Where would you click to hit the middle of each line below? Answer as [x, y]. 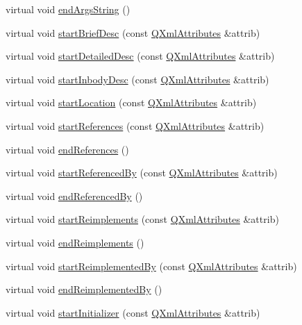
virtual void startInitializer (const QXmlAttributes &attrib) [133, 312]
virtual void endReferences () [67, 149]
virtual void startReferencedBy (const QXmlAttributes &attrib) [142, 173]
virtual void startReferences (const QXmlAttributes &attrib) [135, 125]
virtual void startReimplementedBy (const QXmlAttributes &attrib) [151, 266]
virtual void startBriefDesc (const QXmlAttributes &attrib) [133, 32]
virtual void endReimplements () [75, 242]
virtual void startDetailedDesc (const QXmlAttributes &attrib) [140, 56]
